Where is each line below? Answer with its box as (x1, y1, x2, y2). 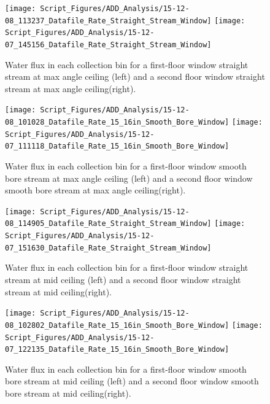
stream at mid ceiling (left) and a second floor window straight (5, 273, 241, 286)
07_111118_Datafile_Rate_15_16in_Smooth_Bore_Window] (5, 142, 229, 151)
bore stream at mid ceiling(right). (5, 387, 131, 400)
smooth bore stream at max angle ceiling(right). (5, 184, 186, 196)
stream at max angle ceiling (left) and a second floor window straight (5, 70, 265, 83)
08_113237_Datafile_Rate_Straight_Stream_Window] (5, 16, 212, 25)
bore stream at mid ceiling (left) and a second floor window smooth (5, 375, 259, 387)
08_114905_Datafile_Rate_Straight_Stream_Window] (5, 219, 212, 228)
